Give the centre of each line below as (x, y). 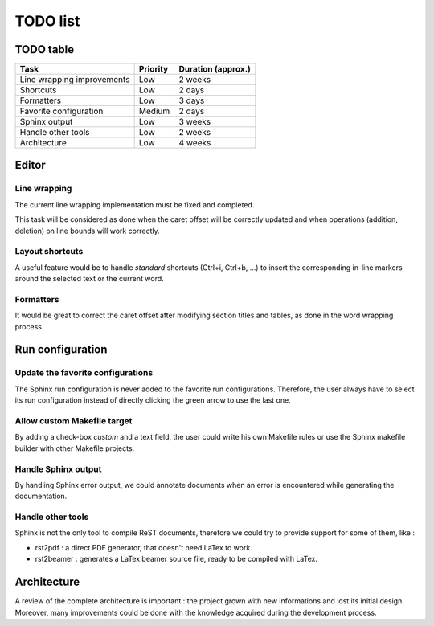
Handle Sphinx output (58, 468)
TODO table (45, 49)
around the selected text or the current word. (89, 279)
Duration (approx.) (215, 69)
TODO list (47, 21)
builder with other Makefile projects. (75, 448)
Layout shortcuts (49, 252)
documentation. (41, 496)
